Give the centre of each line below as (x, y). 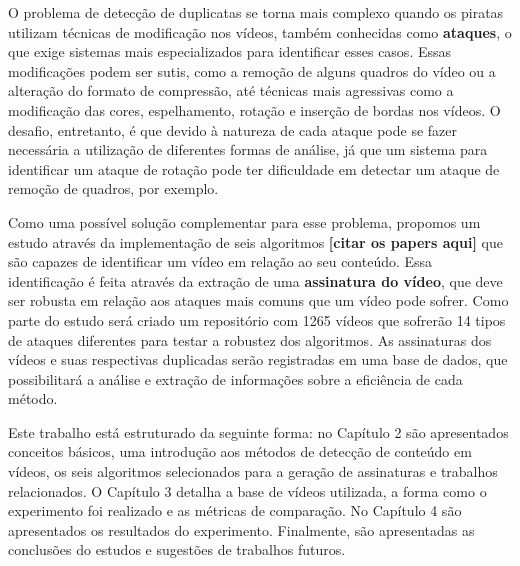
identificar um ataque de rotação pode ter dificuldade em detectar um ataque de (254, 168)
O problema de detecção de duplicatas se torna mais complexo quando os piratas (256, 12)
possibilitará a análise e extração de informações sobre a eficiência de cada (235, 378)
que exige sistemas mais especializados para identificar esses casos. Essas (230, 51)
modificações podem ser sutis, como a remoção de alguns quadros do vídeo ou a (252, 70)
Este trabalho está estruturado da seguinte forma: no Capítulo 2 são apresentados (258, 431)
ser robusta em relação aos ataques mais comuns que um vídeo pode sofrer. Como (258, 300)
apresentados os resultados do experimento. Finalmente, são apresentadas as (241, 529)
